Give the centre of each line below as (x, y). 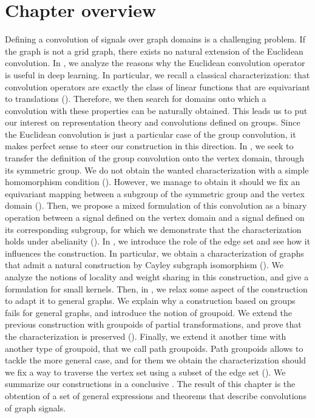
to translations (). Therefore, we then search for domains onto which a (136, 99)
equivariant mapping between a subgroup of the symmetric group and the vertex (155, 193)
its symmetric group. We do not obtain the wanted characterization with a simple (157, 170)
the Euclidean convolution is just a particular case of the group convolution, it (151, 134)
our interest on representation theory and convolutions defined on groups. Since (153, 122)
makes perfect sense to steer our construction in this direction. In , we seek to (149, 146)
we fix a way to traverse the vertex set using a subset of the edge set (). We (145, 372)
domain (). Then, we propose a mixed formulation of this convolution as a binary (156, 205)
